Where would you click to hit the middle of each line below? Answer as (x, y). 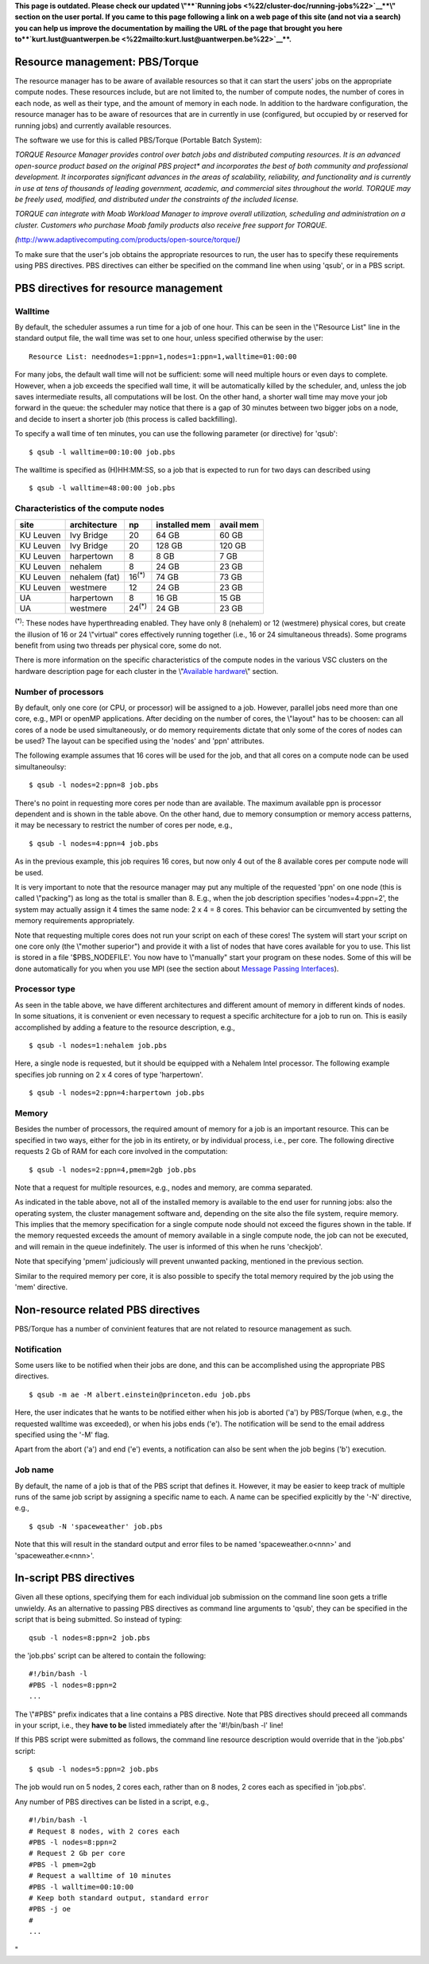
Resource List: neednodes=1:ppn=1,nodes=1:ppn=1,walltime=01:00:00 (163, 357)
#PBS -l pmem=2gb (62, 1865)
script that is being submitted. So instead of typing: (99, 1619)
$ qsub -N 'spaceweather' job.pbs (96, 1526)
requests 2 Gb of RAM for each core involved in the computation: (121, 1152)
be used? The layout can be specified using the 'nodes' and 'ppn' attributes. (140, 741)
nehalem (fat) (95, 577)
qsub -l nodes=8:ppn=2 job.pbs (90, 1638)
